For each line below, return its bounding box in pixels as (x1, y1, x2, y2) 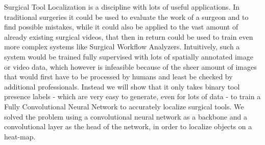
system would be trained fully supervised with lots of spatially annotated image (4, 51, 253, 62)
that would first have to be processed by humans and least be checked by (4, 71, 233, 82)
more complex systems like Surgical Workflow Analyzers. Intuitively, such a (4, 41, 240, 52)
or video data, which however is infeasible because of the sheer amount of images (4, 61, 257, 72)
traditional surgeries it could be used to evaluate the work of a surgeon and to (4, 11, 249, 22)
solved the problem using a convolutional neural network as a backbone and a (4, 111, 247, 122)
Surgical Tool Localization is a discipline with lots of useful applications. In (4, 2, 240, 12)
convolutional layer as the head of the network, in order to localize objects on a (4, 121, 252, 132)
